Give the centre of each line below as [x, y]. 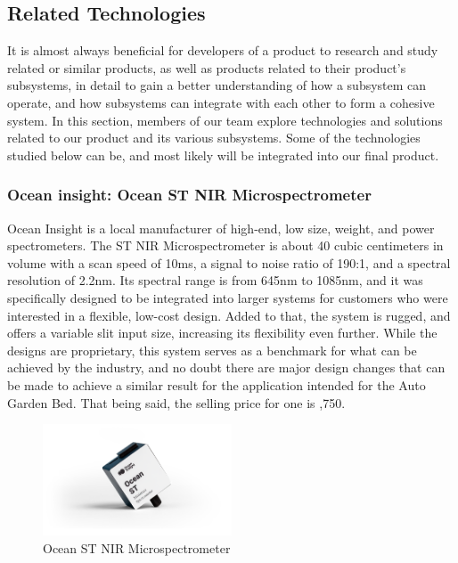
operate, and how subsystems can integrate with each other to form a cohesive [221, 102]
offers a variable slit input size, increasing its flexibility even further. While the [222, 333]
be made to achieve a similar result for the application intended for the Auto [217, 384]
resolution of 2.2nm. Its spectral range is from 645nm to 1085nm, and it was [215, 280]
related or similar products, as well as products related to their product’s [207, 67]
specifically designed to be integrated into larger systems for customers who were [228, 297]
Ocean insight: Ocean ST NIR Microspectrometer [189, 195]
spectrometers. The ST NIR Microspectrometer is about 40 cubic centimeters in [225, 245]
